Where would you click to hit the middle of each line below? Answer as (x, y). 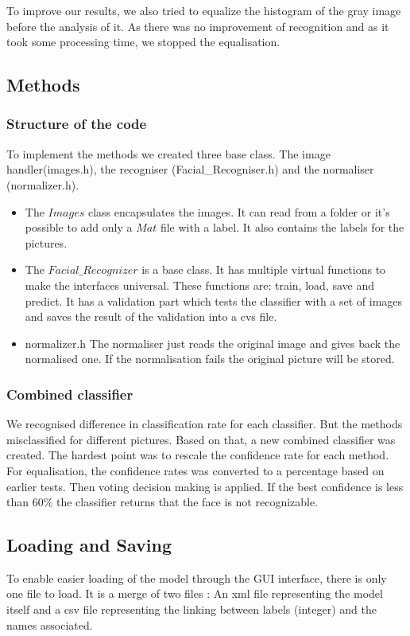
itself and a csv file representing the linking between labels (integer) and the (191, 609)
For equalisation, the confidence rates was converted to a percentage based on (195, 470)
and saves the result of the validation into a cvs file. (151, 316)
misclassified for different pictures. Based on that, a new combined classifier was (201, 439)
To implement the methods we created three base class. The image (168, 153)
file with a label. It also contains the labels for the (282, 227)
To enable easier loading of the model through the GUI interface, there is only (197, 577)
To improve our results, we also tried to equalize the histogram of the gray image (204, 10)
